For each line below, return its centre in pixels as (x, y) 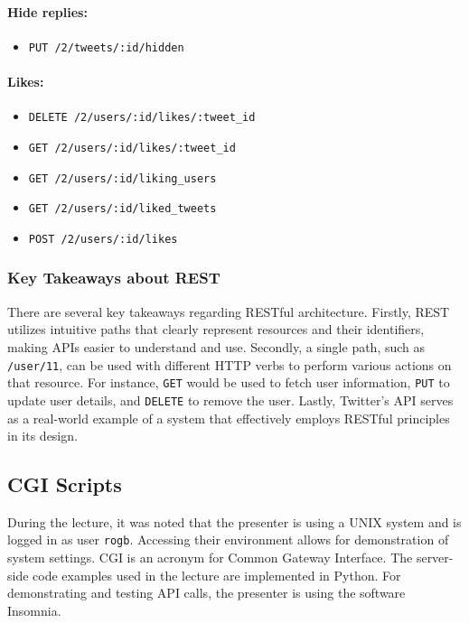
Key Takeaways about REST (114, 278)
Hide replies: (47, 11)
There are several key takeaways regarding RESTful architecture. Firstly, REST (229, 311)
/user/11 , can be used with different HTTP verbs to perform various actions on (230, 364)
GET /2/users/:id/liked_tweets (122, 209)
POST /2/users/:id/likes (103, 239)
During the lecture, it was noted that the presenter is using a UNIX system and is (234, 521)
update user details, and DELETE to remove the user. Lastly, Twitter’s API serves (230, 400)
